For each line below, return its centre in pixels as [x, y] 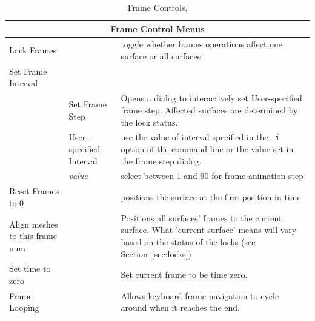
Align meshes [34, 224]
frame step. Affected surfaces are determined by [209, 110]
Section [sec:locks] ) [156, 253]
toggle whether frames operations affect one [202, 44]
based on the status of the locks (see [188, 241]
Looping [24, 307]
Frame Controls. [157, 7]
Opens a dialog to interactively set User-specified [211, 98]
